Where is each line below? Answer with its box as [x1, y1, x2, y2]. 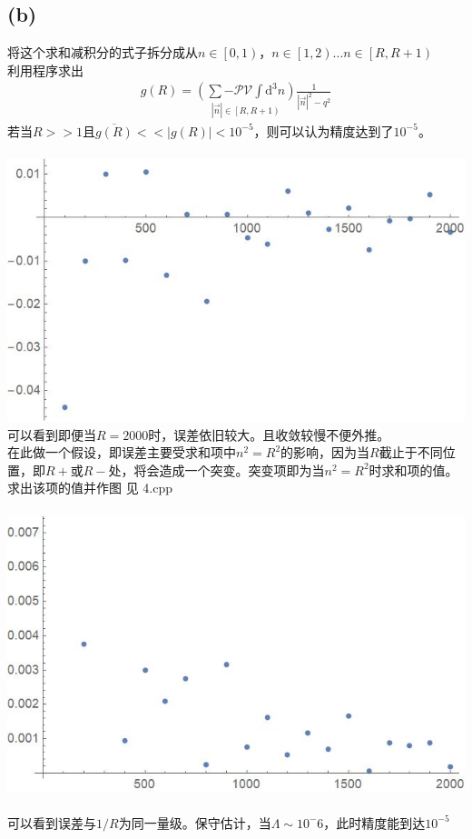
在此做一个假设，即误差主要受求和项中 [7, 443, 236, 462]
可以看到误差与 [7, 813, 96, 832]
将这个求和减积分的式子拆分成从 [7, 43, 198, 62]
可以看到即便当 [7, 424, 96, 444]
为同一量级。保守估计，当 [118, 813, 271, 832]
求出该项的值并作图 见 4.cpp [7, 478, 172, 497]
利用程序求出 [7, 60, 84, 79]
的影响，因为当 [280, 443, 370, 462]
